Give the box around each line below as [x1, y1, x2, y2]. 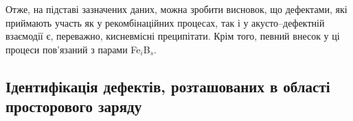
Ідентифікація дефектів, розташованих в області [5, 75, 330, 96]
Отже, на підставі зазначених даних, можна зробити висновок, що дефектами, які [5, 2, 348, 16]
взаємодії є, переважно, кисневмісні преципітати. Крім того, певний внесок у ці [5, 29, 340, 43]
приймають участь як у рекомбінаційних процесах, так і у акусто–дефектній [5, 15, 325, 29]
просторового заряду [5, 96, 142, 117]
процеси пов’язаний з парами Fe [5, 42, 141, 56]
